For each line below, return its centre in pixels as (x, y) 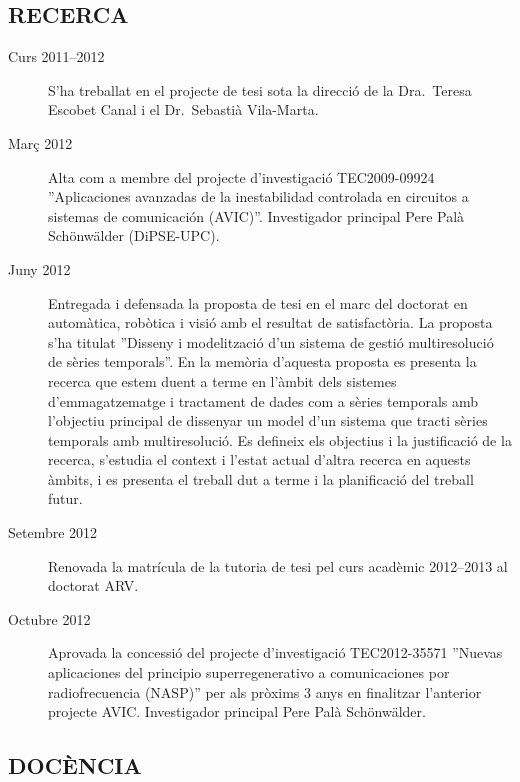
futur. (65, 498)
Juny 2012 (39, 268)
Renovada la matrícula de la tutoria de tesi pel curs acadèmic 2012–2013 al (278, 565)
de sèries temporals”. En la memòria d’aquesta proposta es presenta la (262, 361)
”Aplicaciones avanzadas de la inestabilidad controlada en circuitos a (258, 196)
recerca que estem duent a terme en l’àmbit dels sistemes (222, 380)
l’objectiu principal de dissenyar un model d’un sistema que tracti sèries (268, 420)
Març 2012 (40, 142)
